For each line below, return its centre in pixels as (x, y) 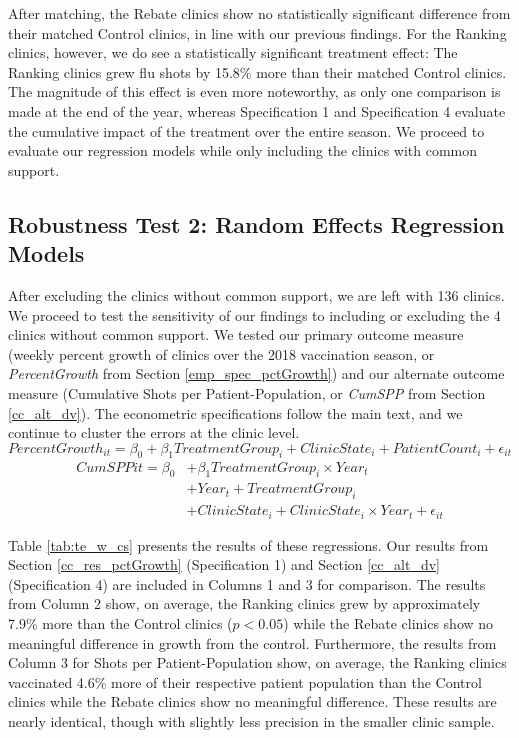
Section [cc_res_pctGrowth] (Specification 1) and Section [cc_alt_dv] (224, 564)
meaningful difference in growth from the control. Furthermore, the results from (252, 642)
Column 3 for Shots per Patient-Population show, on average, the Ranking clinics (257, 662)
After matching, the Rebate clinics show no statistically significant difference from (259, 13)
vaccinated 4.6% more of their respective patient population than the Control (245, 681)
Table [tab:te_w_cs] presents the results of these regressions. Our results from (248, 544)
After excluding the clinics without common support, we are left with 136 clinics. (256, 294)
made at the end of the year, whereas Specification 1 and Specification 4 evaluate (257, 110)
